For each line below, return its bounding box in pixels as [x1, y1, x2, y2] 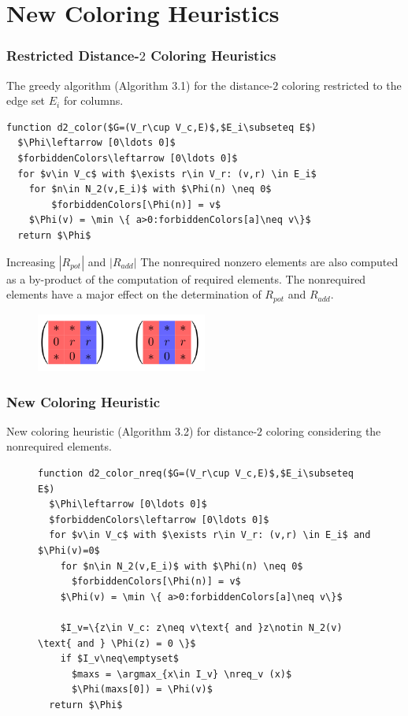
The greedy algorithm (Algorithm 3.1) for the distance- [6, 76, 273, 93]
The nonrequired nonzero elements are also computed [140, 253, 399, 269]
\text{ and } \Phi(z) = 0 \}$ [38, 637, 196, 649]
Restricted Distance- [6, 46, 139, 65]
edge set [6, 92, 46, 109]
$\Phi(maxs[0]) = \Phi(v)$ [71, 684, 213, 696]
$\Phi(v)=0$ [38, 545, 100, 557]
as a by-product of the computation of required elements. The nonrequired [6, 270, 366, 287]
